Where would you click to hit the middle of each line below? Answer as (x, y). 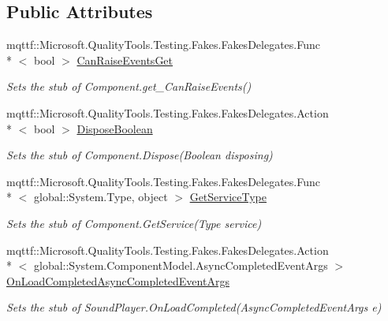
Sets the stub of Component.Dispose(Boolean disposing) (140, 155)
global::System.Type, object (101, 197)
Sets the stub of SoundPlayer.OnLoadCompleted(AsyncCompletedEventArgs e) (194, 307)
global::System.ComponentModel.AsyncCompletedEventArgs (181, 265)
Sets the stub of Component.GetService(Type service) (134, 223)
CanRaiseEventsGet (125, 60)
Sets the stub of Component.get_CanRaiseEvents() (129, 86)
